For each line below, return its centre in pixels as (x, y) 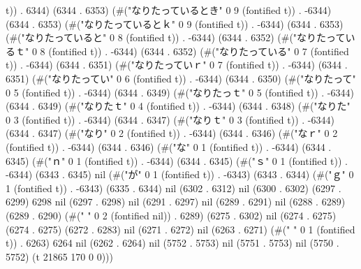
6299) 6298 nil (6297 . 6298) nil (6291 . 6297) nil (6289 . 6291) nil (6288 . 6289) (176, 202)
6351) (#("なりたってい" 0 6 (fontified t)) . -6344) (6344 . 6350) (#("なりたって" (181, 78)
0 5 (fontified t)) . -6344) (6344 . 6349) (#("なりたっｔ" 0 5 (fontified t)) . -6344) (180, 92)
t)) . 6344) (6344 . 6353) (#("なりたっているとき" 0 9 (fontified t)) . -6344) (169, 10)
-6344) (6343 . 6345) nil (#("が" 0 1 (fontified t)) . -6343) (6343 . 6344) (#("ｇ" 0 (180, 174)
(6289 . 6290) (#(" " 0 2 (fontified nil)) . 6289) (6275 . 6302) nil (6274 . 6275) (171, 215)
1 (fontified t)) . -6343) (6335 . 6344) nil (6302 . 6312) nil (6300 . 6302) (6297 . (174, 188)
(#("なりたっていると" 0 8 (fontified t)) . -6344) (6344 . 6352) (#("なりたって (176, 37)
